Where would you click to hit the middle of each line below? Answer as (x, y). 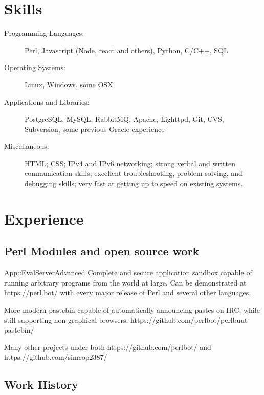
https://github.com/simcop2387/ (56, 357)
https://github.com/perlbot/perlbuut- (190, 320)
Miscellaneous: (27, 146)
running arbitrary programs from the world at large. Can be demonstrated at (125, 282)
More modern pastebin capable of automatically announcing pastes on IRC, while (132, 310)
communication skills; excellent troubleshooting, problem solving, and (134, 173)
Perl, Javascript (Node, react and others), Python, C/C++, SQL (126, 50)
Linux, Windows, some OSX (69, 84)
